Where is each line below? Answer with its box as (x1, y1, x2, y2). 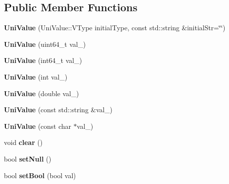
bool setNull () (4, 153, 52, 164)
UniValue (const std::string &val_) (4, 104, 113, 115)
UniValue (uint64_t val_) (4, 39, 86, 49)
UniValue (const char (4, 121, 72, 131)
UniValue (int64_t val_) (4, 55, 82, 65)
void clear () (4, 137, 43, 147)
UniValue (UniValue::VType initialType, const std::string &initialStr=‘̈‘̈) (4, 22, 226, 33)
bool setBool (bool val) (4, 170, 76, 180)
